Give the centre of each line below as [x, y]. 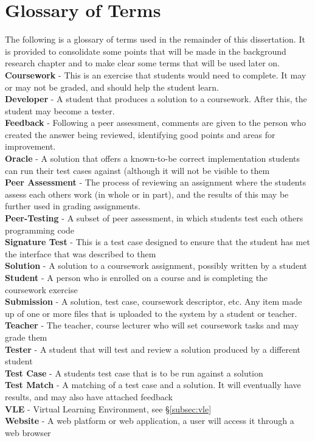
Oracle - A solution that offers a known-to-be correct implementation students [153, 158]
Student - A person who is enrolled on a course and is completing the [137, 277]
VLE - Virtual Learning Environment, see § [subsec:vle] [108, 408]
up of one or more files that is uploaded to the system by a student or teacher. [151, 313]
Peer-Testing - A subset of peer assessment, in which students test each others [154, 218]
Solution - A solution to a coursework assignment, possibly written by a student [156, 266]
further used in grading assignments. [73, 206]
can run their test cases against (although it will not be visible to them [137, 170]
